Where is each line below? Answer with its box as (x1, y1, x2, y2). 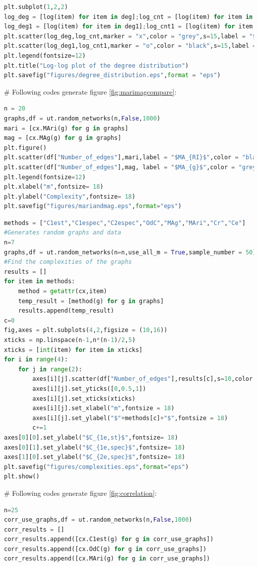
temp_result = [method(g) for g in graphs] (18, 297, 164, 305)
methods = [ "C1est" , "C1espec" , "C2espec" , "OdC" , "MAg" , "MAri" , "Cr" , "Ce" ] (4, 219, 246, 226)
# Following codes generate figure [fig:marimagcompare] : (4, 86, 177, 97)
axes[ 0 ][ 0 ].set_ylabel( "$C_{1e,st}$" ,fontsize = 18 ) (4, 434, 178, 441)
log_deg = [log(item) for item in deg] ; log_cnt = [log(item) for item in (4, 13, 253, 20)
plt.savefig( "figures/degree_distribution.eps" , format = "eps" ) (4, 72, 221, 79)
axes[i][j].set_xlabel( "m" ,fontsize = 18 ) (32, 405, 175, 412)
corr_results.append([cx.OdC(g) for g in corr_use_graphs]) (4, 545, 207, 553)
